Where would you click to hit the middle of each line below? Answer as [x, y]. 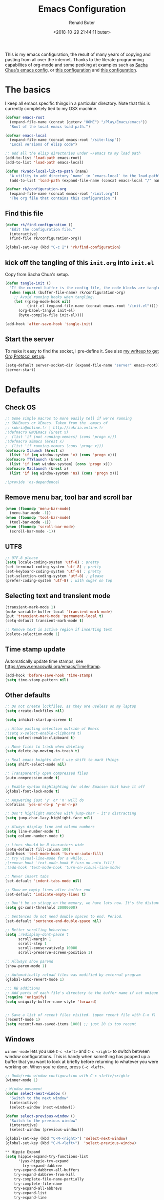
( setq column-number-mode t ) [35, 836]
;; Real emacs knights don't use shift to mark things [62, 760]
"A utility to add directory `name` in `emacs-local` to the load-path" [85, 176]
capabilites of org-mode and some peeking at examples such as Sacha [76, 65]
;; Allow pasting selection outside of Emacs [52, 728]
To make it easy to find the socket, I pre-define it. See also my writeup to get [82, 351]
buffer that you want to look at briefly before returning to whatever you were [82, 1062]
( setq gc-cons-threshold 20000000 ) [41, 908]
